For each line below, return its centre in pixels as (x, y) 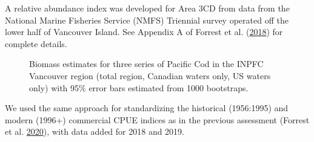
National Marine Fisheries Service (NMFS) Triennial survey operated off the (147, 20)
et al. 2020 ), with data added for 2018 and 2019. (95, 131)
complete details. (36, 43)
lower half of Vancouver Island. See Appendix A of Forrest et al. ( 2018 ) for (144, 32)
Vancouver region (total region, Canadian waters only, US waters (150, 75)
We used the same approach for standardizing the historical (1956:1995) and (147, 108)
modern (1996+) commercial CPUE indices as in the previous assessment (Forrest (157, 119)
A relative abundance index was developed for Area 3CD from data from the (147, 8)
